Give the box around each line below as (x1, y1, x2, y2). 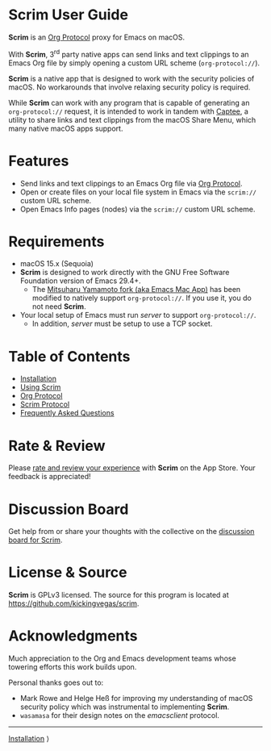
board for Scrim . (8, 535, 63, 545)
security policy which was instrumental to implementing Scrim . (19, 702, 230, 711)
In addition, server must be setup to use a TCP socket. (31, 319, 213, 328)
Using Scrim (19, 382, 61, 392)
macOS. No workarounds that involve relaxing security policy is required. (8, 82, 251, 92)
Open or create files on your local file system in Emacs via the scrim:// (19, 187, 256, 197)
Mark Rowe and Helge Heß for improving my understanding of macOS (19, 694, 253, 703)
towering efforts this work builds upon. (8, 662, 137, 672)
